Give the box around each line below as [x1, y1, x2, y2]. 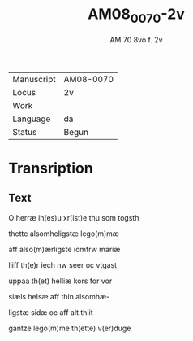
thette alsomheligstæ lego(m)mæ [8, 229, 120, 238]
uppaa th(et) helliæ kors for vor [8, 276, 113, 286]
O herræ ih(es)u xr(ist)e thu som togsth [8, 212, 139, 222]
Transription [8, 159, 93, 177]
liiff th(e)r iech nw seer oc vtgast [8, 260, 118, 269]
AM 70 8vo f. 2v [109, 34, 164, 45]
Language [12, 113, 51, 125]
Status [12, 126, 37, 138]
